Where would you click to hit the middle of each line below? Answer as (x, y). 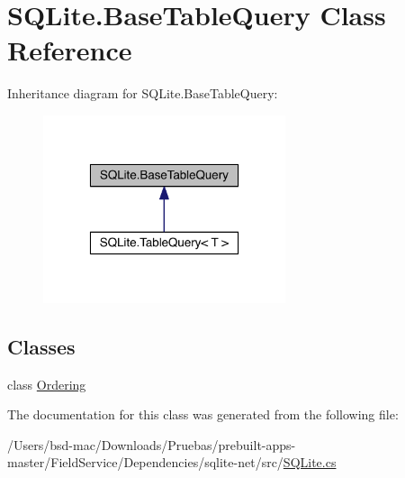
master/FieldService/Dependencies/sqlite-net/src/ (145, 462)
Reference (70, 50)
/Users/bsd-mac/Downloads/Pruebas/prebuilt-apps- (152, 444)
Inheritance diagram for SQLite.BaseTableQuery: (143, 93)
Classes (41, 346)
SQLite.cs (310, 462)
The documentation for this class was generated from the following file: (203, 414)
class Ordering (47, 384)
